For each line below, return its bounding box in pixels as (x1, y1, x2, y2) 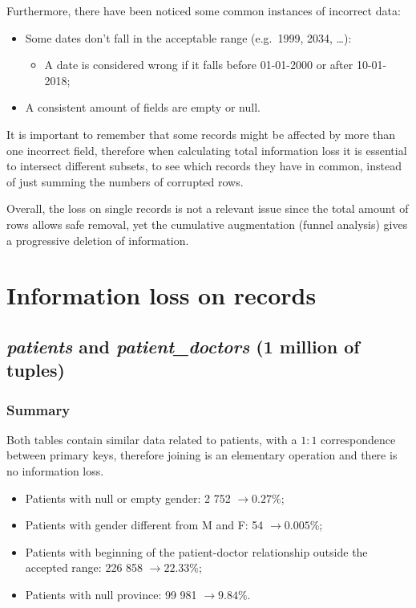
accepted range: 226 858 (25, 559, 143, 576)
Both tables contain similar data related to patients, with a (6, 430, 297, 447)
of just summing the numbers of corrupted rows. (6, 173, 244, 190)
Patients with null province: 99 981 (25, 586, 197, 603)
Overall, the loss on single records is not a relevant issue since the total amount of (6, 200, 409, 217)
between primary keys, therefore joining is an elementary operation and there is (6, 447, 398, 463)
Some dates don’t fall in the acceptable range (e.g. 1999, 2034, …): (25, 29, 352, 46)
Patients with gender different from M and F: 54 (25, 516, 264, 533)
